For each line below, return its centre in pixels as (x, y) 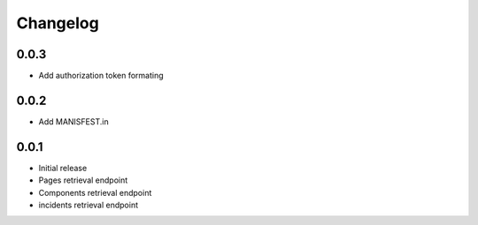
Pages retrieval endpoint (83, 180)
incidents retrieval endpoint (89, 205)
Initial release (63, 168)
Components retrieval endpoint (95, 192)
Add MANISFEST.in (74, 121)
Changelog (58, 23)
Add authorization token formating (101, 76)
